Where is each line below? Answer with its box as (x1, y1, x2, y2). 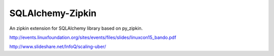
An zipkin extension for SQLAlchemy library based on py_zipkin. (9, 25, 143, 31)
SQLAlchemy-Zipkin (9, 8, 97, 19)
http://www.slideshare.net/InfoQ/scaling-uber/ (9, 43, 106, 50)
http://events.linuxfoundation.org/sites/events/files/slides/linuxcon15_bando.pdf (9, 34, 177, 40)
